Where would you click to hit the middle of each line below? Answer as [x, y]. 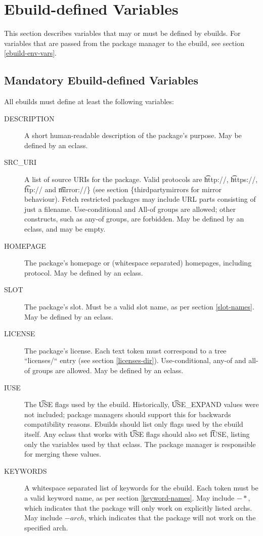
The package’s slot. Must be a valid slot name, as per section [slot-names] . [139, 307]
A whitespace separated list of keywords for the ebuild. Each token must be [141, 488]
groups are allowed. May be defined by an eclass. [108, 370]
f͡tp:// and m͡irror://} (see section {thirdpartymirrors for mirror [123, 189]
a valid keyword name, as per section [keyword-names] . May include [129, 497]
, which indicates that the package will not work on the [170, 518]
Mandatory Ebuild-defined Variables [101, 80]
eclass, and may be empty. [65, 229]
